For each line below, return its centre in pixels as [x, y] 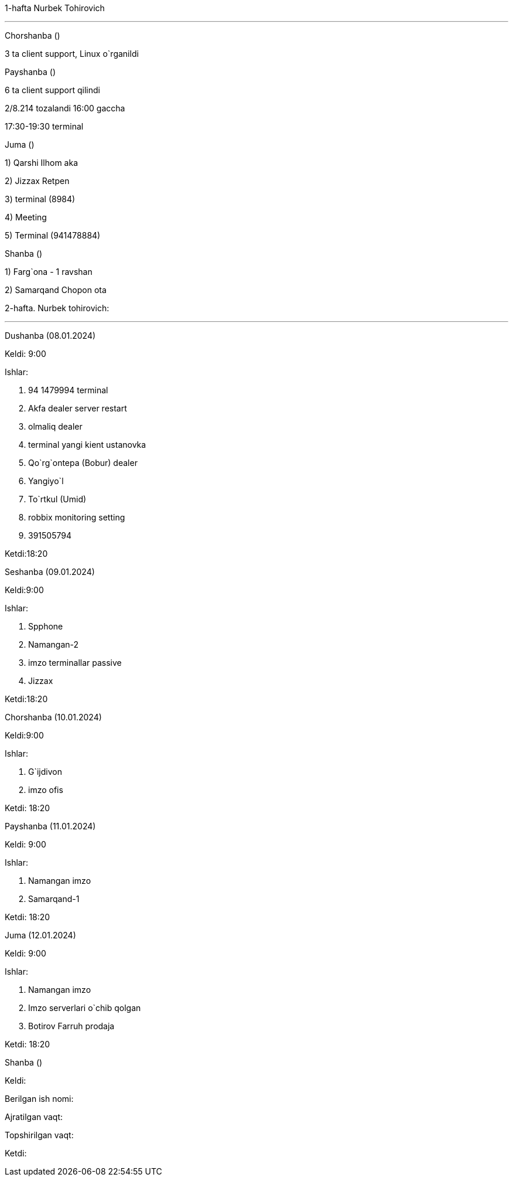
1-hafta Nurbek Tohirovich [55, 8]
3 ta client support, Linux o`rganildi [72, 54]
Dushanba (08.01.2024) [50, 336]
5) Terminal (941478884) [53, 235]
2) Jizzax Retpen [37, 181]
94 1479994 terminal [68, 390]
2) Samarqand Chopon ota [56, 290]
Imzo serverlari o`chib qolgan [85, 1008]
